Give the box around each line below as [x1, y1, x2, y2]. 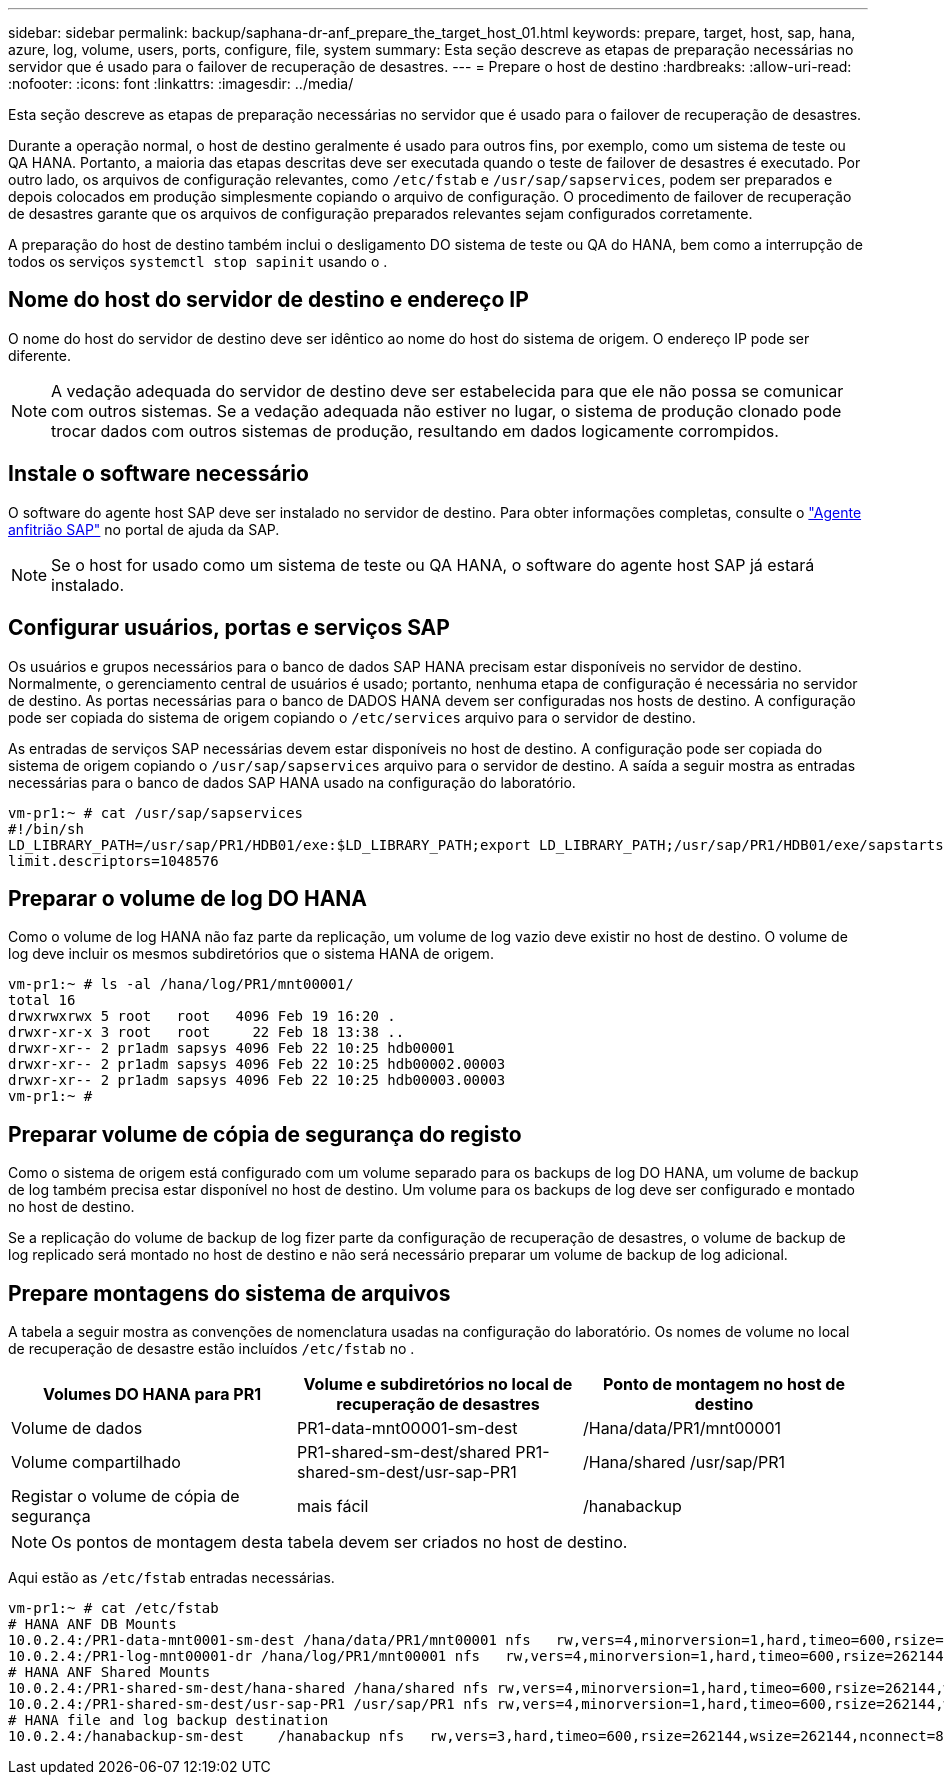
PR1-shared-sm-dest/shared [296, 1442, 511, 1463]
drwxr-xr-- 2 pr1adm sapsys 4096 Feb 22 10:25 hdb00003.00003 [8, 1072, 506, 1089]
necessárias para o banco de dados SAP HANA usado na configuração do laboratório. [8, 773, 576, 791]
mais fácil [296, 1496, 369, 1517]
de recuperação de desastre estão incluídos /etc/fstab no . [8, 1340, 415, 1358]
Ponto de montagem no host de [603, 1374, 845, 1395]
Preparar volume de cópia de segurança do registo [8, 1121, 522, 1147]
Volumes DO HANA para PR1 [42, 1384, 262, 1405]
